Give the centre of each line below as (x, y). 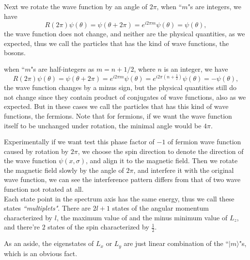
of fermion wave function (204, 142)
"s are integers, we (215, 6)
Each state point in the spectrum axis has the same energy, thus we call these (119, 198)
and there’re (22, 227)
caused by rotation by (36, 151)
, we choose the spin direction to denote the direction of (161, 151)
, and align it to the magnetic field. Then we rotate (162, 161)
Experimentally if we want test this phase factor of (79, 142)
